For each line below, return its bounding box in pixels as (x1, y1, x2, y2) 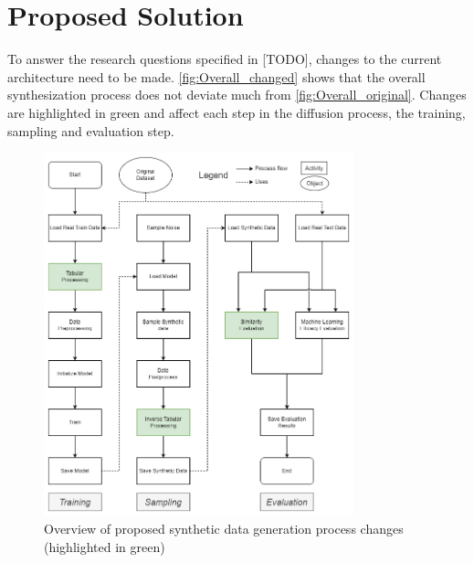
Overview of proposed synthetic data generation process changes (44, 518, 404, 537)
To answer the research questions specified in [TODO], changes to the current (7, 49, 442, 69)
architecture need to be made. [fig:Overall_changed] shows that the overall (7, 67, 426, 86)
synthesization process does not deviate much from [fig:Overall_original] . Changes (7, 85, 467, 104)
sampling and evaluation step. (7, 121, 174, 140)
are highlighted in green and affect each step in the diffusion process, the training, (7, 102, 466, 122)
